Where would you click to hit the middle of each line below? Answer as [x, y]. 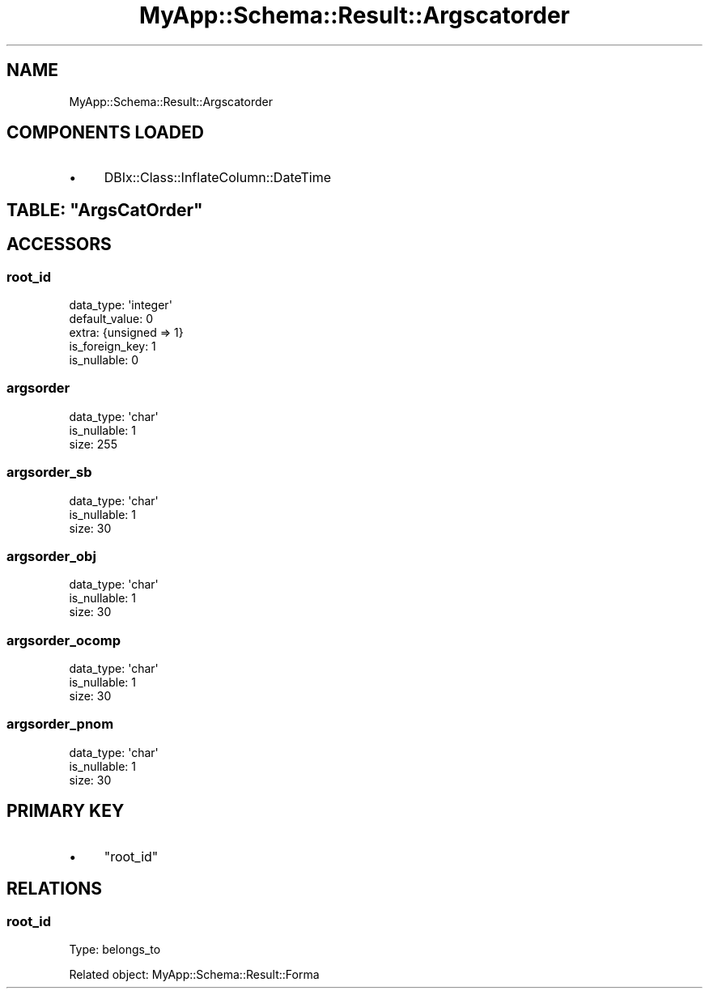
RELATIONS [55, 889]
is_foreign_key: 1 [113, 347]
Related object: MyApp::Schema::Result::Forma [194, 974]
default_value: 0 [111, 319]
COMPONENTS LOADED [105, 133]
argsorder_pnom [60, 724]
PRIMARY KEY [66, 811]
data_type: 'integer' [121, 305]
